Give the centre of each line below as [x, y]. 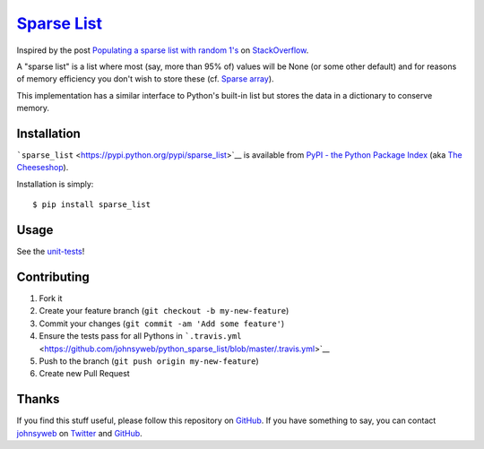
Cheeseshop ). [43, 168]
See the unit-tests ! [51, 252]
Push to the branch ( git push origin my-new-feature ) [149, 361]
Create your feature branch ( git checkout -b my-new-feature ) [164, 311]
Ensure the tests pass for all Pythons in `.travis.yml [140, 336]
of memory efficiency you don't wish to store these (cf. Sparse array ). [145, 79]
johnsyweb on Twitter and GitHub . [79, 433]
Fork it [51, 298]
